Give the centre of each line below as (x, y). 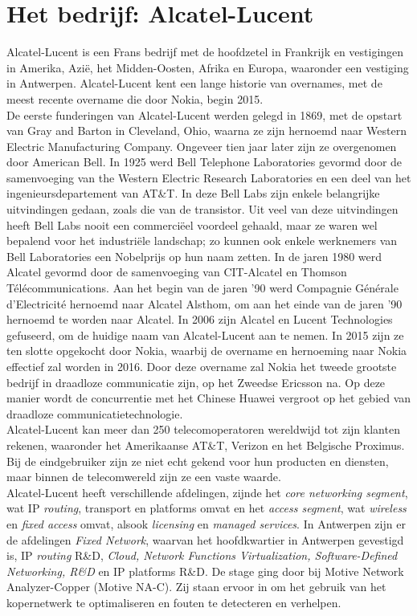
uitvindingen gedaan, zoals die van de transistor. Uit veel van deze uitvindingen (202, 209)
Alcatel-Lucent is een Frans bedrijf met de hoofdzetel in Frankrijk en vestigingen (205, 52)
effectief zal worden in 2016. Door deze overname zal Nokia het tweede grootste (202, 366)
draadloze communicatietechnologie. (95, 413)
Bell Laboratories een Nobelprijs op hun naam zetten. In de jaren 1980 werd (194, 256)
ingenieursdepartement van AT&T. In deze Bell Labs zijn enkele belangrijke (193, 193)
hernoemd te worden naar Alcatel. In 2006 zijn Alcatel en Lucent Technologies (200, 319)
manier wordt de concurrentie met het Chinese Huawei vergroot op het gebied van (209, 398)
